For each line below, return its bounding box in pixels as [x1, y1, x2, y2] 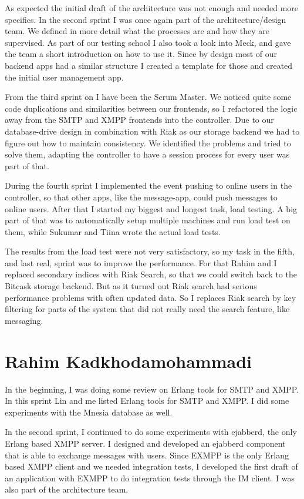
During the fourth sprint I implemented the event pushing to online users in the [5, 179, 292, 192]
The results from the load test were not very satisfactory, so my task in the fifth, [5, 245, 295, 257]
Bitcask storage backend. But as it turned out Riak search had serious [5, 280, 257, 292]
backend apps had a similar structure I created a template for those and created [5, 59, 293, 71]
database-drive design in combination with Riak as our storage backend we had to [5, 125, 300, 137]
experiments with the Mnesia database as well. [5, 406, 173, 418]
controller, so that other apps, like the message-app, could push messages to [5, 190, 278, 203]
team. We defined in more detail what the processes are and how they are [5, 25, 270, 37]
